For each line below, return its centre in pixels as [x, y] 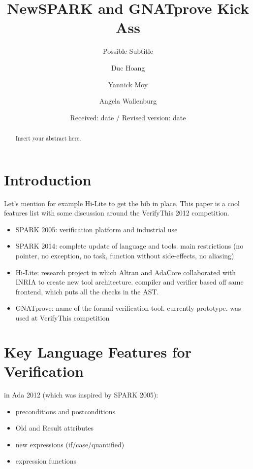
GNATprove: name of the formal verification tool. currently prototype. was [128, 308]
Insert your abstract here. [48, 138]
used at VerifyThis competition [63, 318]
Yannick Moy [128, 84]
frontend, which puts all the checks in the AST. [87, 291]
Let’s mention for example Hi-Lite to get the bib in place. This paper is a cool [122, 203]
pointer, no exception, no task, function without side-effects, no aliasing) [125, 256]
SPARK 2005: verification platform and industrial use [96, 229]
